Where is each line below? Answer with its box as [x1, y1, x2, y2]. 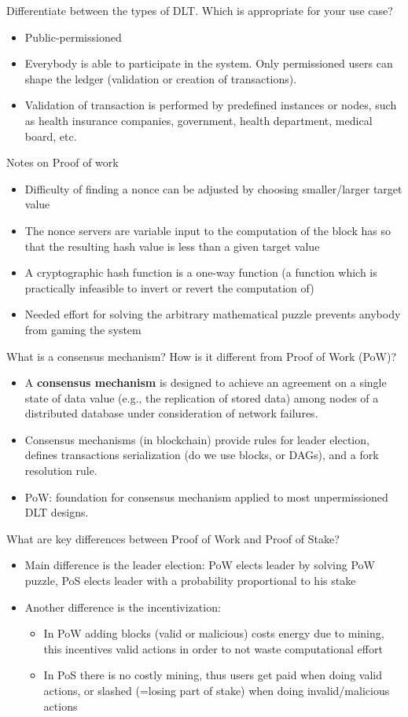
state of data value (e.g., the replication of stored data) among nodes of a [24, 389, 379, 406]
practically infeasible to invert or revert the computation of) [24, 279, 314, 296]
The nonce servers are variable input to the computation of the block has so [24, 222, 391, 238]
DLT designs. [24, 504, 89, 520]
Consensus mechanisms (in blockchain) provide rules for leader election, [24, 431, 369, 447]
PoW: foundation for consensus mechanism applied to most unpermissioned [24, 488, 388, 505]
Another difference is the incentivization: [24, 598, 221, 615]
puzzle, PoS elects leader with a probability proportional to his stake [24, 572, 356, 589]
